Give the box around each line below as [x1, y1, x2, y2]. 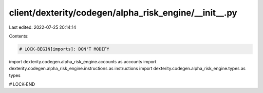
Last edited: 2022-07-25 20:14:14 [9, 24, 76, 30]
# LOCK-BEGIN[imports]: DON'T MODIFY [19, 46, 110, 52]
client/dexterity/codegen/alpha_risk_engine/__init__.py [9, 7, 237, 18]
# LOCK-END [9, 81, 35, 87]
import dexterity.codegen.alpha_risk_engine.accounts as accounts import [9, 58, 157, 64]
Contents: [9, 33, 29, 39]
